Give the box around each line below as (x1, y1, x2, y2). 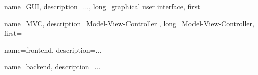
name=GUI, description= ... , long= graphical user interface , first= (4, 1, 206, 11)
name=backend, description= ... (4, 61, 101, 72)
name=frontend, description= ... (4, 44, 102, 55)
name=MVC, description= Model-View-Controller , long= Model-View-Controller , (4, 18, 254, 28)
